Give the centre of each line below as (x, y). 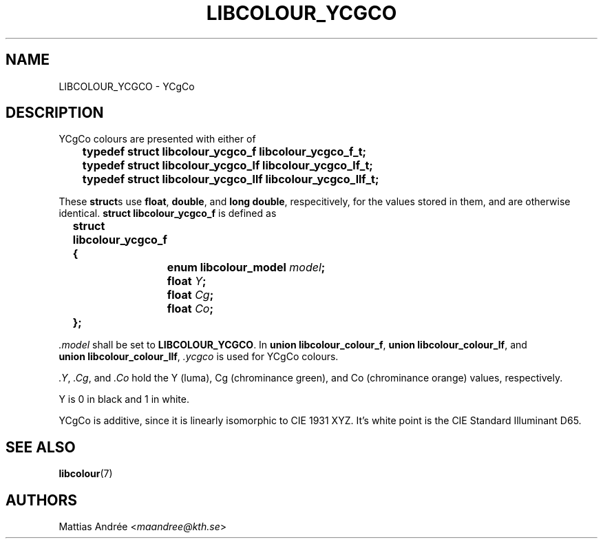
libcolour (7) (86, 474)
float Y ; (187, 281)
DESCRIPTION (55, 113)
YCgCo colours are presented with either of (157, 139)
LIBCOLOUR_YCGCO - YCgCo (127, 86)
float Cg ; (190, 295)
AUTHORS (42, 500)
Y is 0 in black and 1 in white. (124, 399)
